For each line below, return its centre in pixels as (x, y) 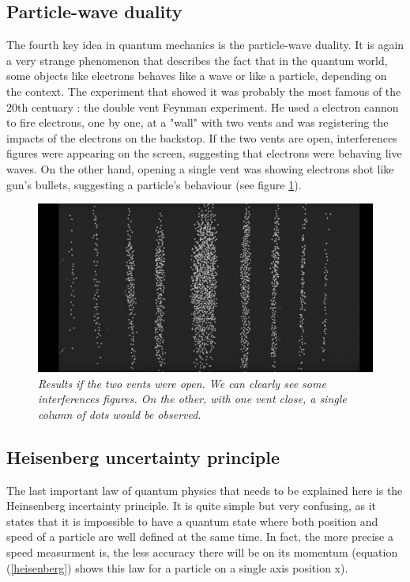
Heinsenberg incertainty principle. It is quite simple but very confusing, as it (192, 506)
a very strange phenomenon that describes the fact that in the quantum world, (197, 60)
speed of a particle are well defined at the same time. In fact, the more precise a (200, 536)
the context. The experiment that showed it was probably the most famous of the (204, 91)
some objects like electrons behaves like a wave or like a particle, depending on (197, 76)
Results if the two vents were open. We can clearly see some (182, 383)
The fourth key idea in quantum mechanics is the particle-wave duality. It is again (205, 45)
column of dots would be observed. (120, 414)
